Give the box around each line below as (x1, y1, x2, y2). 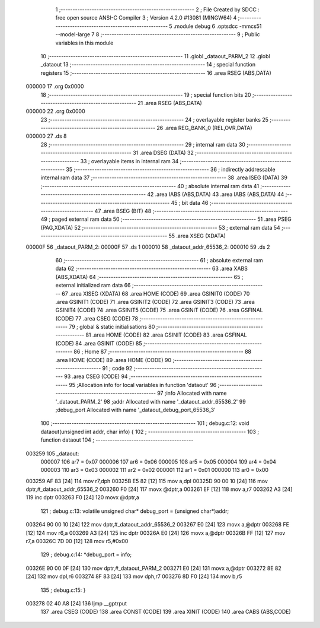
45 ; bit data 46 (171, 199, 209, 206)
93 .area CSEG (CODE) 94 (64, 373, 128, 380)
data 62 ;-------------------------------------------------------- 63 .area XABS (55, 265, 248, 272)
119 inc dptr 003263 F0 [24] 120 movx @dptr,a (25, 494, 139, 501)
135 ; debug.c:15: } (40, 586, 86, 594)
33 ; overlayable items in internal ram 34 (80, 157, 179, 164)
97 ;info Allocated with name (157, 389, 227, 397)
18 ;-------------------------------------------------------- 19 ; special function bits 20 (40, 91, 251, 98)
